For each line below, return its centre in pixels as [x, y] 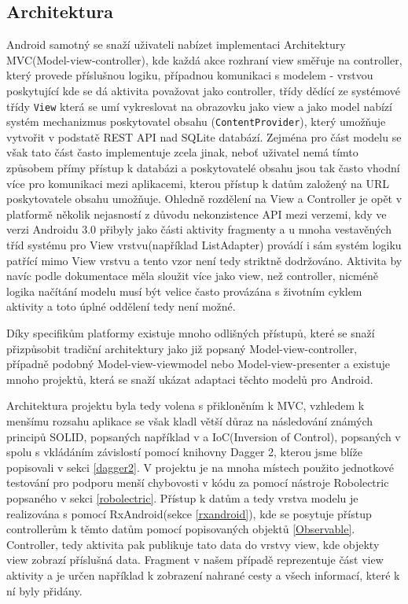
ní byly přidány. [44, 590]
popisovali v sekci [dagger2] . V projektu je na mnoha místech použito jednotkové [200, 467]
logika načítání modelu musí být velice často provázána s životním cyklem [184, 291]
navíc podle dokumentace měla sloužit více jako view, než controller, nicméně [193, 276]
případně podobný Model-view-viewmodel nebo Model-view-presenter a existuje [198, 364]
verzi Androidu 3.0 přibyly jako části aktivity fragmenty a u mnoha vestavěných [199, 229]
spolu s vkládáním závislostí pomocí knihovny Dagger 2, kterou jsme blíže [184, 452]
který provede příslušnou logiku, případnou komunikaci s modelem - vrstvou [190, 75]
